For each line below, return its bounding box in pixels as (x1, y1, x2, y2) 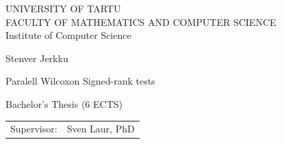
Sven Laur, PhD (66, 121, 135, 136)
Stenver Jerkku (5, 51, 68, 65)
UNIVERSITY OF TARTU (5, 1, 121, 15)
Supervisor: (10, 121, 57, 136)
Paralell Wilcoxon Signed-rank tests (5, 74, 155, 88)
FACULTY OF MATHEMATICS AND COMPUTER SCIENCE (5, 14, 277, 29)
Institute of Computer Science (5, 28, 131, 42)
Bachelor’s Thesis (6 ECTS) (5, 96, 123, 111)
